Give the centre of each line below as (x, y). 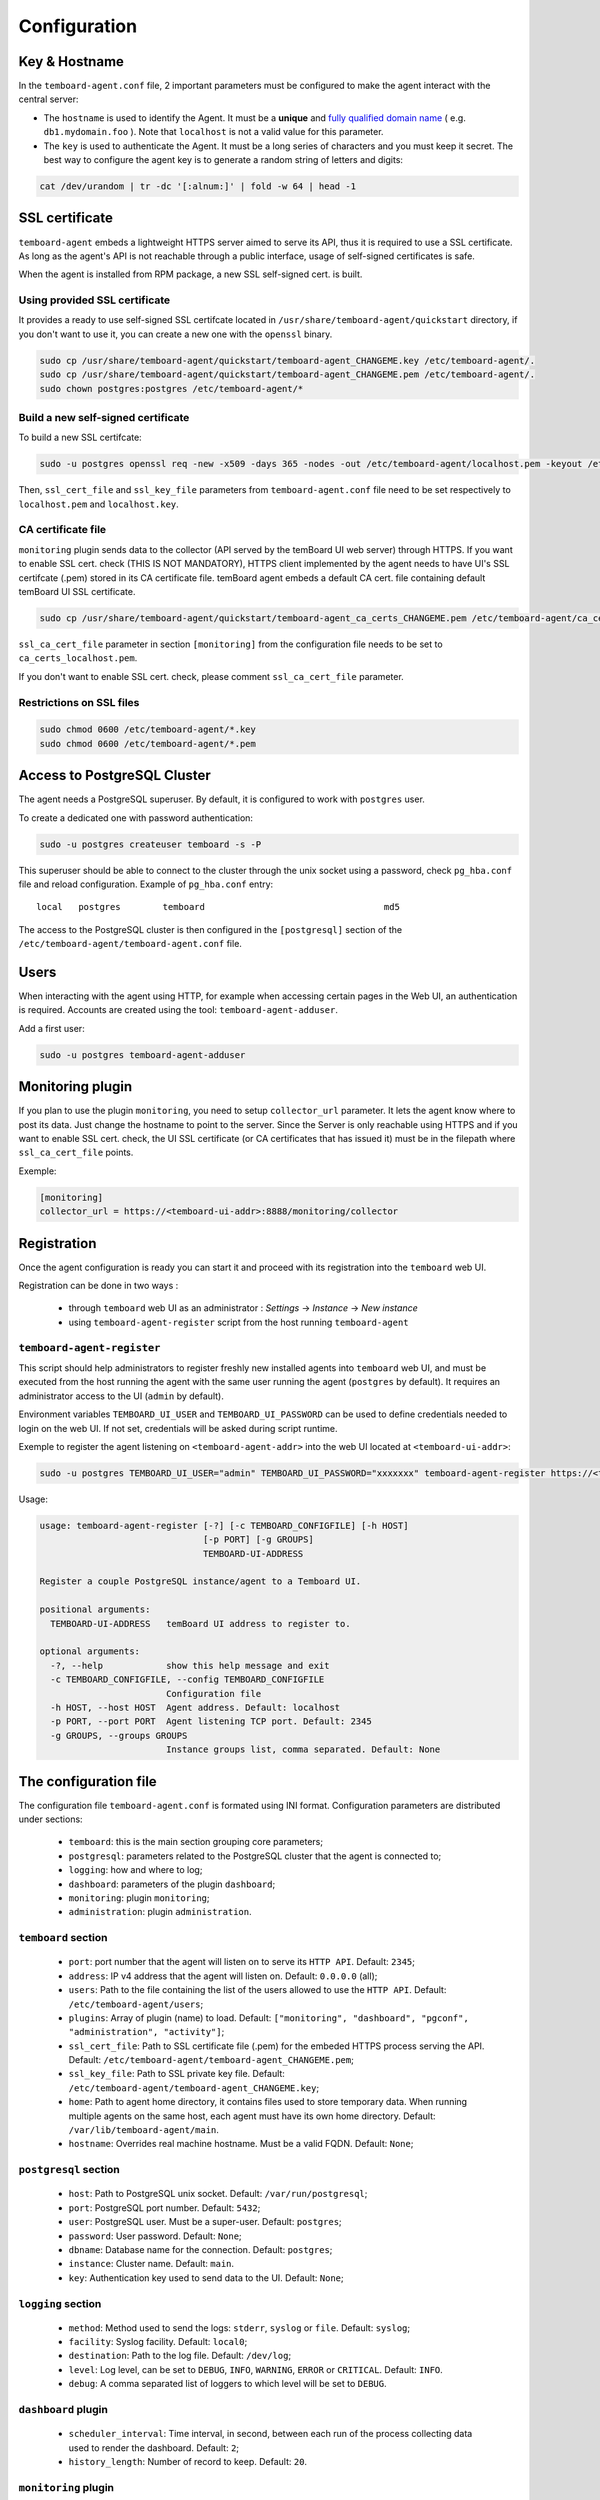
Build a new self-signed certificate (104, 417)
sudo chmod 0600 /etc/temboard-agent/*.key (148, 729)
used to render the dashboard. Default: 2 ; (154, 2447)
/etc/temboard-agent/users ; (136, 2004)
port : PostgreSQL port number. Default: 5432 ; (164, 2207)
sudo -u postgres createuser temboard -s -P (150, 844)
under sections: (51, 1819)
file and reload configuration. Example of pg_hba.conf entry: (146, 884)
